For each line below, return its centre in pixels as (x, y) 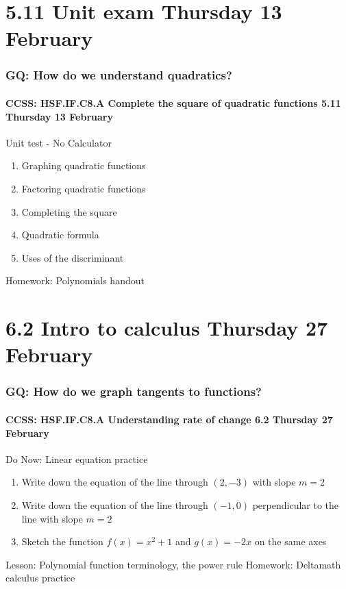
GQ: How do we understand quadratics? (119, 75)
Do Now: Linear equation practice (77, 459)
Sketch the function (62, 541)
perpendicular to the (296, 504)
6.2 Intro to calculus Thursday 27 (167, 328)
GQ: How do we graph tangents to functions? (134, 391)
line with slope (52, 518)
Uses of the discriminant (73, 257)
